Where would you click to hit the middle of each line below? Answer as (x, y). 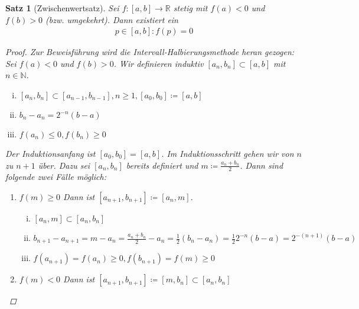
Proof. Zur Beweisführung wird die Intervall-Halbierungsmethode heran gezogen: (150, 52)
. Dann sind (262, 165)
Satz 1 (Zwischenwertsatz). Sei (62, 8)
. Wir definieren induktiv (159, 63)
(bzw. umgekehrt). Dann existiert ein (112, 19)
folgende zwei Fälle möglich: (56, 177)
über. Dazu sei (64, 165)
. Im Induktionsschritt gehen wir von (228, 153)
